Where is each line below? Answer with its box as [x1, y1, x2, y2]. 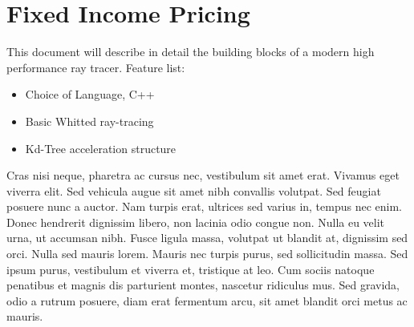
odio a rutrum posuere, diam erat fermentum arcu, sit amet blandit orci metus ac [6, 292, 408, 309]
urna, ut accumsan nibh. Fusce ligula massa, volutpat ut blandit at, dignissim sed [6, 229, 408, 246]
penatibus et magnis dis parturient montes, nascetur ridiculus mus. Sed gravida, [6, 277, 400, 293]
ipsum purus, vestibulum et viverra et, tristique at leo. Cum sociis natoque [6, 260, 375, 277]
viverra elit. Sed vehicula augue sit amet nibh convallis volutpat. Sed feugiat [6, 182, 381, 199]
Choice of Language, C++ [25, 86, 155, 103]
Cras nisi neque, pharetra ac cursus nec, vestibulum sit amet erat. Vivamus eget [6, 167, 400, 184]
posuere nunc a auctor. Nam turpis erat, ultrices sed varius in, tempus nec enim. [6, 198, 403, 215]
